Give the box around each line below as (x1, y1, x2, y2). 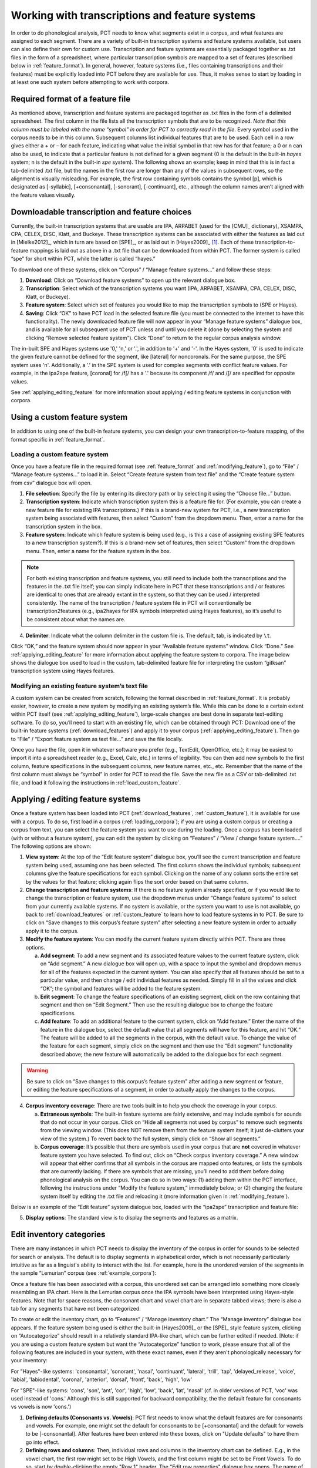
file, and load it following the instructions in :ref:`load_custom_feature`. (11, 779, 181, 786)
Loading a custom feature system (11, 450, 109, 459)
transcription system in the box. (25, 523, 102, 530)
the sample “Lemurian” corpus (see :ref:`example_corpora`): (11, 1270, 157, 1277)
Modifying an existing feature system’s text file (11, 682, 149, 690)
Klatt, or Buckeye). (25, 293, 70, 300)
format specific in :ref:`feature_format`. (11, 436, 105, 443)
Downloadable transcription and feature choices (11, 207, 192, 217)
